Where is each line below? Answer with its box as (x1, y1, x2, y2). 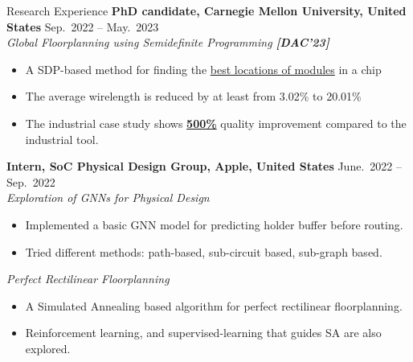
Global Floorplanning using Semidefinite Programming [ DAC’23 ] (6, 34, 329, 51)
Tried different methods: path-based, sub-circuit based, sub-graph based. (25, 243, 382, 260)
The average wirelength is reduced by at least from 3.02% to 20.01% (25, 88, 362, 105)
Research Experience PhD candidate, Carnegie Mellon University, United (6, 2, 407, 19)
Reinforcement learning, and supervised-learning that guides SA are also (25, 324, 382, 341)
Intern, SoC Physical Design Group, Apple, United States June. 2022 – (6, 158, 402, 175)
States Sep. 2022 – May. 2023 (6, 18, 159, 35)
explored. (25, 339, 71, 356)
